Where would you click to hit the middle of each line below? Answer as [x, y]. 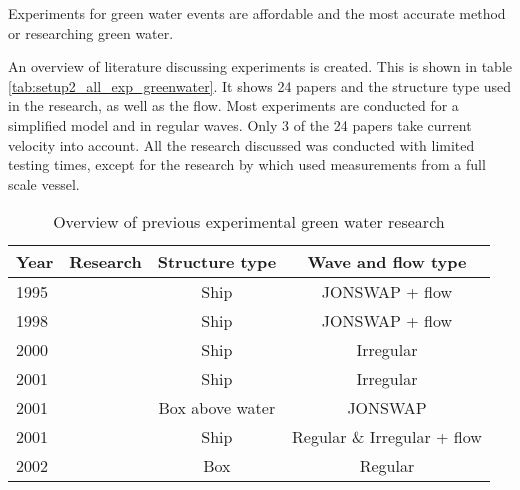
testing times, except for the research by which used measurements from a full [247, 164]
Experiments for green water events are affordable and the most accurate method [257, 13]
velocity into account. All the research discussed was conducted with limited [241, 144]
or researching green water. [91, 32]
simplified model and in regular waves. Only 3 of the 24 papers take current [240, 124]
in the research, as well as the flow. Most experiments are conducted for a [233, 105]
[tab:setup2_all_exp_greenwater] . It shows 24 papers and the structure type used [260, 85]
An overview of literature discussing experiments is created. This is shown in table [260, 66]
